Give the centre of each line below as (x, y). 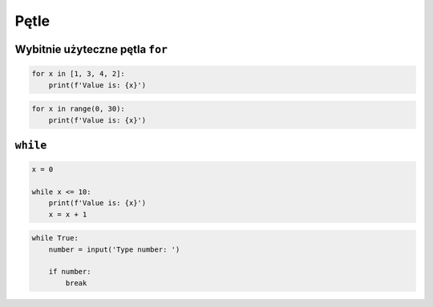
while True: (55, 238)
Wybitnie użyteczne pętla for (91, 49)
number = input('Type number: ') (114, 249)
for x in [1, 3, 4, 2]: (79, 74)
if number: (70, 272)
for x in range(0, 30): (79, 109)
